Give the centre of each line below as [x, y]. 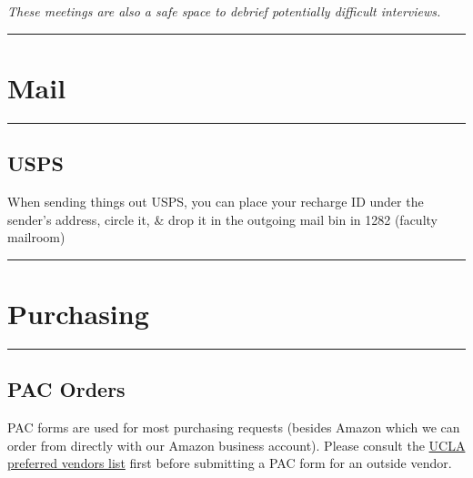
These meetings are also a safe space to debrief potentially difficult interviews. [224, 11]
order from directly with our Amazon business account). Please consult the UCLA [236, 445]
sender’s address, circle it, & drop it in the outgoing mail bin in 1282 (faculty [222, 219]
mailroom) [36, 237]
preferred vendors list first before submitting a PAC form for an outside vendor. [230, 463]
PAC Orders [66, 389]
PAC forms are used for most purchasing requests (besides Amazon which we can [234, 427]
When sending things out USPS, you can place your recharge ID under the [216, 201]
